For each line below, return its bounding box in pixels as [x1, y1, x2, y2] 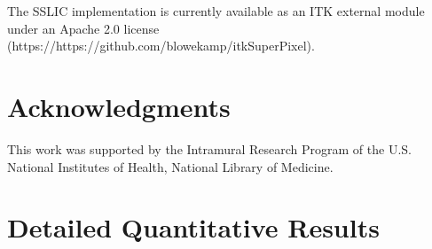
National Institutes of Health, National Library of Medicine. [7, 157, 334, 175]
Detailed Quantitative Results [7, 209, 380, 245]
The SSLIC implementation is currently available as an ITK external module [7, 2, 425, 19]
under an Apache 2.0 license [7, 19, 160, 37]
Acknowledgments [7, 88, 231, 124]
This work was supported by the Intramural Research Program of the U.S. [7, 139, 412, 158]
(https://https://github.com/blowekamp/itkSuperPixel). [7, 36, 315, 55]
